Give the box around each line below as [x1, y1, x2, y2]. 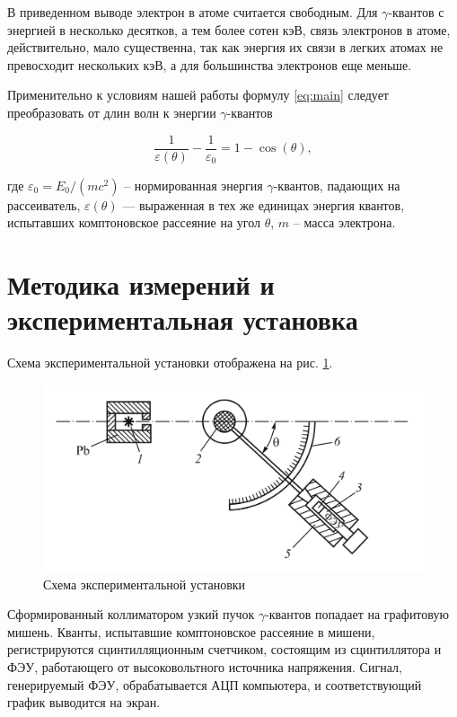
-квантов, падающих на [273, 175, 400, 194]
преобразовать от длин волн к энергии [7, 102, 216, 121]
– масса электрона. [293, 213, 396, 232]
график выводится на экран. [7, 693, 161, 712]
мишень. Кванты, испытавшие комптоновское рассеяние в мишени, [7, 622, 375, 641]
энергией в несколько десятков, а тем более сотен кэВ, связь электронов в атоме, [7, 20, 451, 39]
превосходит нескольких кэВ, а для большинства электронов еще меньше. [7, 55, 412, 74]
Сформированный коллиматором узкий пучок [7, 605, 255, 624]
